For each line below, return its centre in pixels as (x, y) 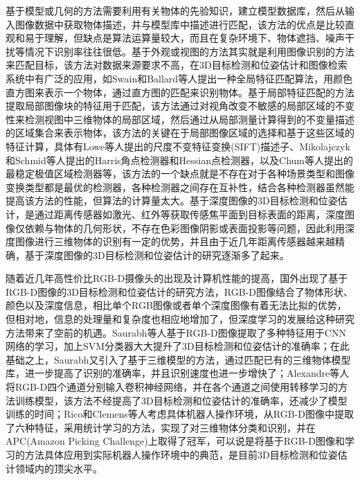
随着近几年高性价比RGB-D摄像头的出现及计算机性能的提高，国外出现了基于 (177, 278)
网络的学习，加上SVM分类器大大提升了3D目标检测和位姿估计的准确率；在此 (178, 346)
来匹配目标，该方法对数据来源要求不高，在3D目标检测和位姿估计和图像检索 (177, 65)
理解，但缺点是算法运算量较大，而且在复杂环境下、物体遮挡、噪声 (194, 38)
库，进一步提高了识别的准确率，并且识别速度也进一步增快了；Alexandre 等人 (178, 373)
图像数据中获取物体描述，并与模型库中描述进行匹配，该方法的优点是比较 (180, 24)
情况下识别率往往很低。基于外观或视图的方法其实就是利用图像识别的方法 (189, 51)
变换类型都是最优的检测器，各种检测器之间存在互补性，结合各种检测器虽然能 (180, 187)
